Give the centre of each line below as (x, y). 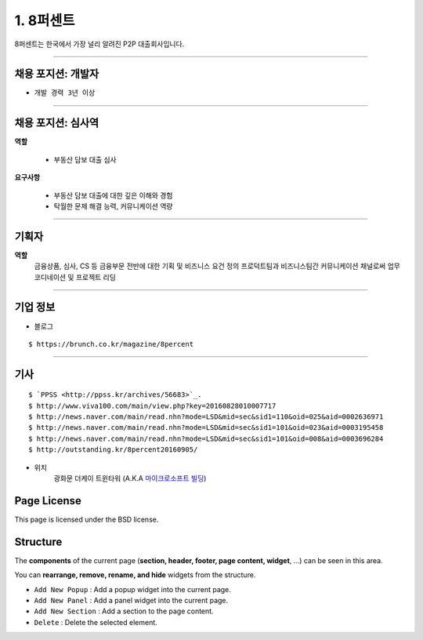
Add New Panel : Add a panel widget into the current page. (131, 601)
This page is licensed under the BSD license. (87, 519)
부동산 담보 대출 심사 (85, 159)
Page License (48, 501)
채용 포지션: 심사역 (57, 123)
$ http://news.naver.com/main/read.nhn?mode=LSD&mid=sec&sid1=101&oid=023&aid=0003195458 (206, 428)
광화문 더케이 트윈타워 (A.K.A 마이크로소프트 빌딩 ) (130, 478)
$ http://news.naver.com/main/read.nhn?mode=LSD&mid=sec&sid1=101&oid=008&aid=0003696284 (206, 438)
